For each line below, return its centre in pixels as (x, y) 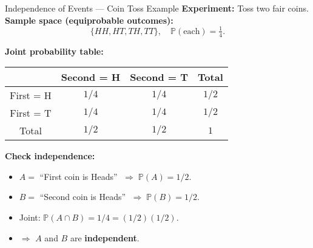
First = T (31, 113)
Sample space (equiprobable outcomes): (89, 20)
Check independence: (50, 156)
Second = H (91, 77)
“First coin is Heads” (79, 176)
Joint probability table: (54, 51)
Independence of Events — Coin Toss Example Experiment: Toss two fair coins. (157, 8)
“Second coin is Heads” (83, 197)
